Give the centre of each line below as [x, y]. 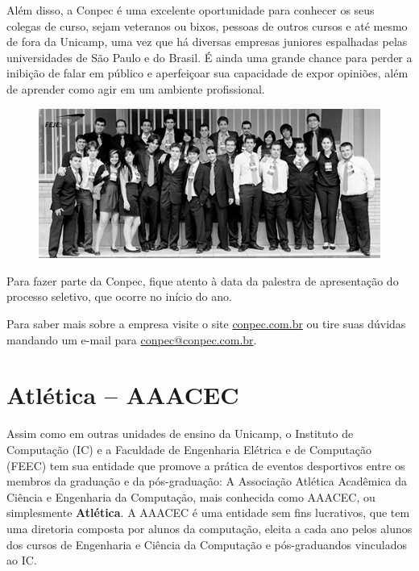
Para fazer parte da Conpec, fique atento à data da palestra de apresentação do [203, 280]
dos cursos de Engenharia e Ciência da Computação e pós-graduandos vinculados [207, 544]
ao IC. [22, 560]
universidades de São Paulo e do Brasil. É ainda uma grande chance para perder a [209, 57]
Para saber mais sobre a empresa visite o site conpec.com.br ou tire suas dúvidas [206, 324]
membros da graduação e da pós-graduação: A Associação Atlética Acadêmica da [207, 481]
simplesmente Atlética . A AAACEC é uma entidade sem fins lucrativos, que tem [208, 513]
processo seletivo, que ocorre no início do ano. [119, 296]
